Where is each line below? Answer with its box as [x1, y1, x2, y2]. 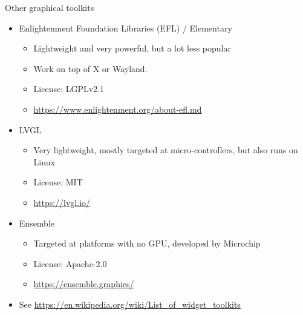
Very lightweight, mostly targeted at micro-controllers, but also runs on [33, 144, 298, 156]
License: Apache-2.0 [33, 257, 107, 270]
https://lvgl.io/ [33, 196, 91, 208]
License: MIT [33, 176, 83, 188]
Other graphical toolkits [5, 1, 94, 13]
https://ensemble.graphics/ [33, 277, 134, 290]
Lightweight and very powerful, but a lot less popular [33, 42, 231, 55]
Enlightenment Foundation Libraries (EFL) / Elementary [19, 21, 232, 34]
